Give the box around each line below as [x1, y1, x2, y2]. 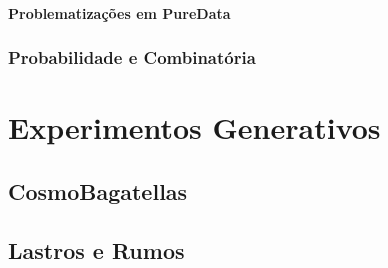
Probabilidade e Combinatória [8, 45, 256, 70]
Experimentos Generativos [8, 107, 381, 148]
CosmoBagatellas [8, 175, 188, 206]
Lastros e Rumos [8, 234, 185, 265]
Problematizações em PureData [8, 2, 231, 23]
